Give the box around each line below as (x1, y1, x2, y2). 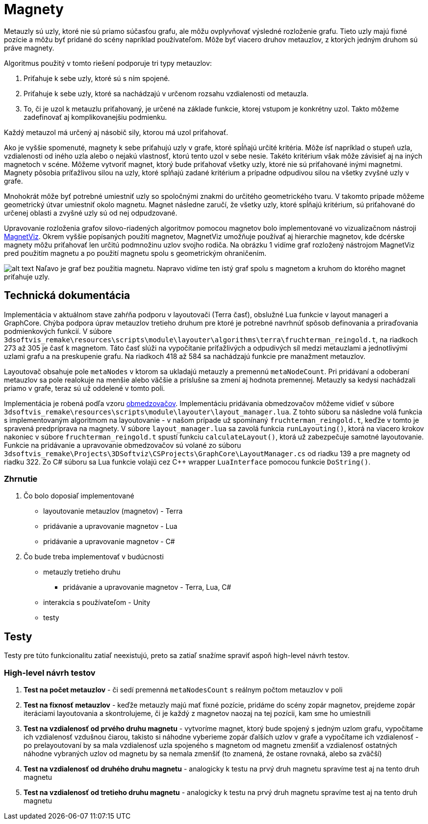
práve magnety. (4, 43, 54, 52)
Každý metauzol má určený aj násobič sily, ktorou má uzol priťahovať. (4, 128, 228, 137)
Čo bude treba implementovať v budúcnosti (24, 552, 164, 561)
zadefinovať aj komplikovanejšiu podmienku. (24, 112, 167, 121)
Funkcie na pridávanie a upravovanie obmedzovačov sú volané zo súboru (4, 440, 241, 449)
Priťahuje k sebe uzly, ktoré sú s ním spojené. (24, 74, 170, 82)
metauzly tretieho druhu (43, 568, 121, 577)
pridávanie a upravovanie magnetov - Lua (43, 522, 177, 531)
